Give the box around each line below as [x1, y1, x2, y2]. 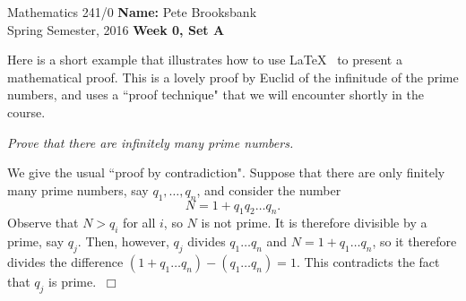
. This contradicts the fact [296, 252, 440, 271]
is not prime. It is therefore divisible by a [201, 213, 427, 232]
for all [123, 213, 156, 232]
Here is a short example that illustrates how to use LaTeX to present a [7, 50, 402, 69]
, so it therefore [372, 232, 457, 251]
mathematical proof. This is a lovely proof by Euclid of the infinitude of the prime [7, 67, 459, 86]
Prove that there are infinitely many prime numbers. [7, 133, 294, 151]
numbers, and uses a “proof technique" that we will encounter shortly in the [7, 85, 424, 104]
